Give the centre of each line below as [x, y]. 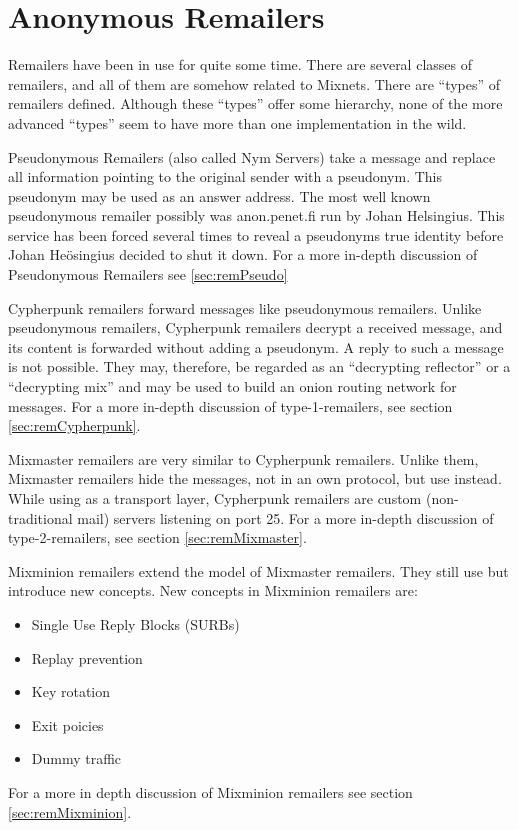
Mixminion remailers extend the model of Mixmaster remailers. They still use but [258, 570]
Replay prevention [87, 657]
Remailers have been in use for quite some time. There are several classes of [240, 64]
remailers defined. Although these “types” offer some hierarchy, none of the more [255, 103]
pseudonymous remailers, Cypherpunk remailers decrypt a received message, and [255, 327]
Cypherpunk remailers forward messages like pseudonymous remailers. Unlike [245, 307]
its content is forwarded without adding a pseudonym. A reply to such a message [256, 346]
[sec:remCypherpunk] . [74, 425]
